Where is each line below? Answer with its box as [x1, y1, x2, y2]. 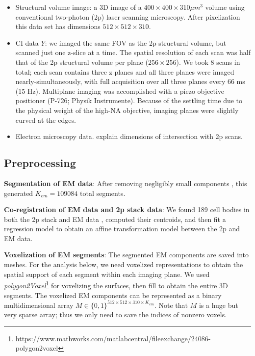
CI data [15, 37, 39, 48]
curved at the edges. [15, 114, 76, 125]
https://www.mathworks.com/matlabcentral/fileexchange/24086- [15, 333, 211, 343]
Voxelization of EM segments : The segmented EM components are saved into [4, 249, 249, 260]
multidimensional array [4, 300, 74, 310]
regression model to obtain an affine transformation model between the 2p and [4, 223, 240, 234]
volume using [205, 2, 245, 12]
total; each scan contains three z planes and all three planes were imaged [15, 66, 234, 77]
